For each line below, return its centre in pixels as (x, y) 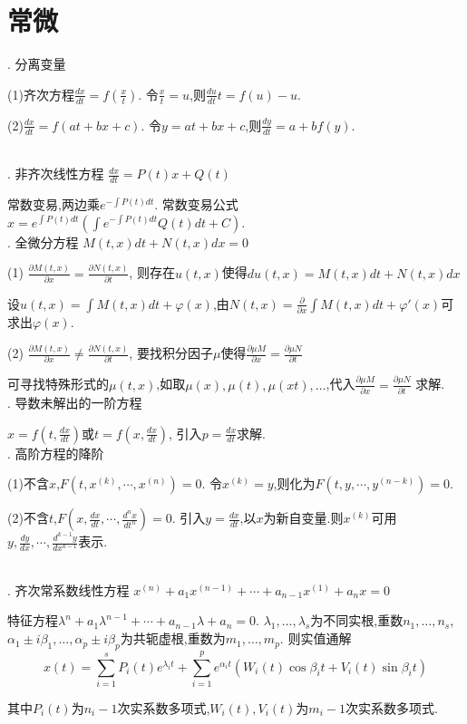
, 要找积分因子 (171, 353)
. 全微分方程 (43, 241)
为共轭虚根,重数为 (173, 638)
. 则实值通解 (316, 638)
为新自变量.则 (303, 518)
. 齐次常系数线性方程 (68, 589)
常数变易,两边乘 (54, 203)
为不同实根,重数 (357, 620)
